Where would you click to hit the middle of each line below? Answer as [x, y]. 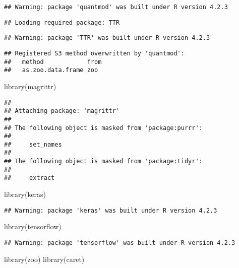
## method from [53, 62]
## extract [29, 178]
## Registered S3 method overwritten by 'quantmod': [94, 53]
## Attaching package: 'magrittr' [62, 111]
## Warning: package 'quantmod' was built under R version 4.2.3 [116, 7]
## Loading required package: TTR [62, 22]
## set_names [33, 144]
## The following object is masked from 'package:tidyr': [103, 161]
